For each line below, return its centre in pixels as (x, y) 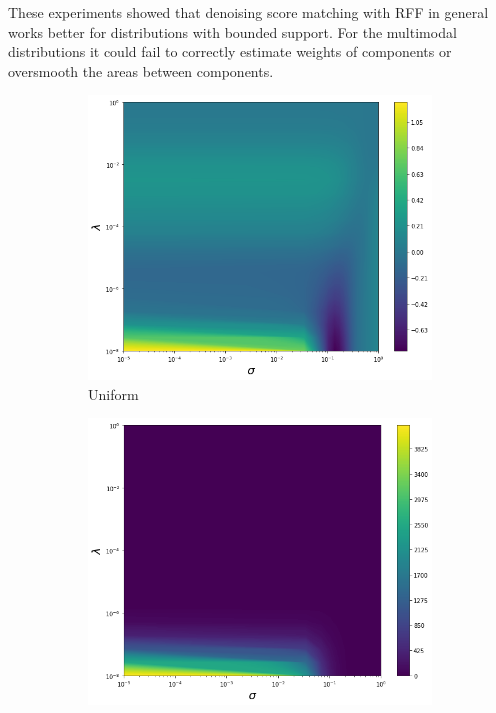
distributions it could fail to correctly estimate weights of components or (230, 51)
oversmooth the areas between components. (141, 70)
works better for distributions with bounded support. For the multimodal (232, 31)
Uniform (113, 393)
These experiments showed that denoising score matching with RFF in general (248, 12)
